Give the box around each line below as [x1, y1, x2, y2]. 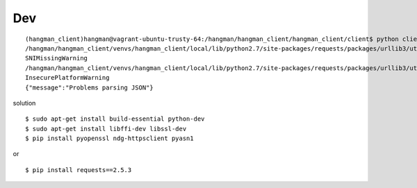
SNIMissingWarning [25, 54, 88, 62]
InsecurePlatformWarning [25, 74, 110, 82]
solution [13, 99, 36, 107]
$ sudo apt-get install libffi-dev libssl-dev [25, 125, 187, 133]
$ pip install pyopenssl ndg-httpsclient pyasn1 [25, 135, 194, 142]
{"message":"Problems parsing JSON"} [25, 83, 154, 92]
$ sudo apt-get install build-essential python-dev [25, 115, 205, 123]
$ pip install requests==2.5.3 [25, 166, 132, 173]
